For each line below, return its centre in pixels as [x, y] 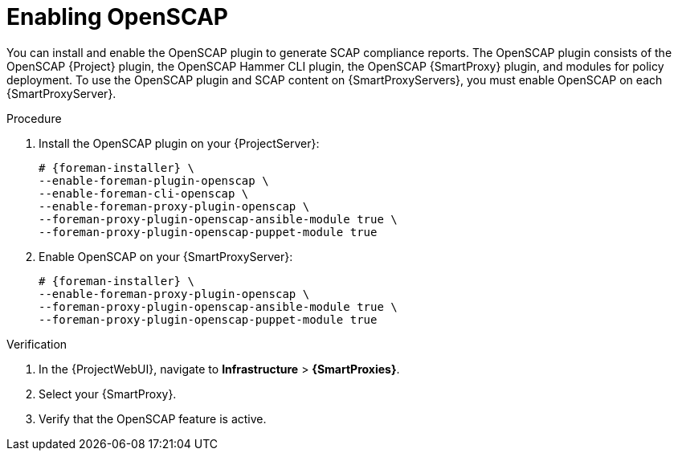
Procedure [34, 118]
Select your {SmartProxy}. [108, 394]
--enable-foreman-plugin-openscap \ [154, 180]
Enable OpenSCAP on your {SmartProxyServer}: [166, 256]
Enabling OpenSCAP [117, 17]
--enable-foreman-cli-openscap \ [144, 193]
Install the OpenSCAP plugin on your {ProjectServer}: [179, 143]
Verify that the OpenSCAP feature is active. [153, 418]
